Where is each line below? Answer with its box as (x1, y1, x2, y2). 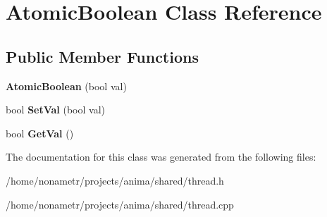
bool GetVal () (6, 125, 74, 140)
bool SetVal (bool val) (6, 102, 106, 117)
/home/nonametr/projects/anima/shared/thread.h (6, 173, 224, 187)
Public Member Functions (6, 45, 199, 67)
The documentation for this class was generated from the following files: (6, 149, 316, 164)
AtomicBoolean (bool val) (6, 78, 127, 93)
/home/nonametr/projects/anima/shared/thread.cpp (6, 197, 234, 211)
